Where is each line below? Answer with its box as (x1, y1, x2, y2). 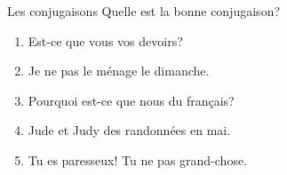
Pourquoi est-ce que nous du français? (28, 91, 235, 109)
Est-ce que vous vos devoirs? (28, 31, 183, 50)
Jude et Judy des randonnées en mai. (28, 121, 231, 139)
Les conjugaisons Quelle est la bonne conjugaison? (7, 2, 281, 20)
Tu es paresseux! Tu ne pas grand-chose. (28, 150, 248, 169)
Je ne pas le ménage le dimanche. (28, 61, 210, 80)
